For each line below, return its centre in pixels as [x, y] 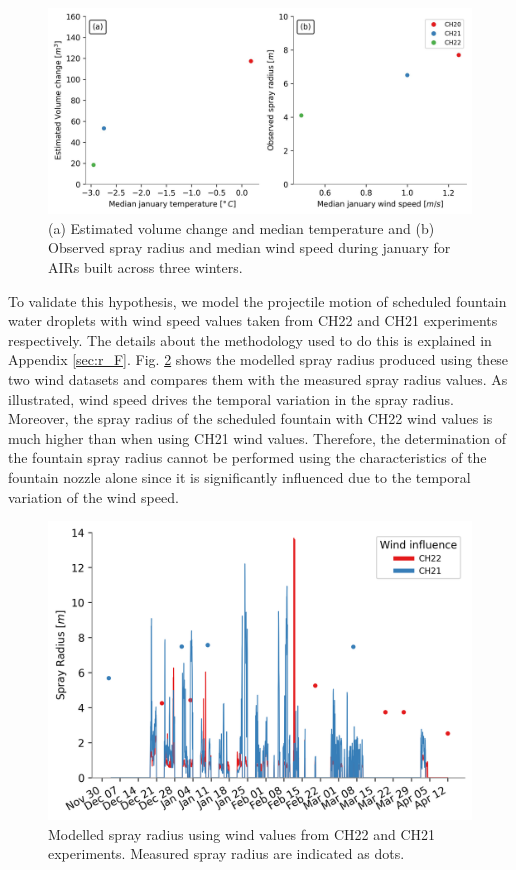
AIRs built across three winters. [145, 266]
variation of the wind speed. [93, 496]
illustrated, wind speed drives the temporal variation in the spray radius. [231, 398]
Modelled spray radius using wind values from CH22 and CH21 [242, 833]
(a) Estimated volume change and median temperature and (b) [241, 227]
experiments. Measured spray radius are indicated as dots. [226, 853]
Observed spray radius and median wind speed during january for [249, 247]
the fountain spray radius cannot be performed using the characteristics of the [247, 457]
